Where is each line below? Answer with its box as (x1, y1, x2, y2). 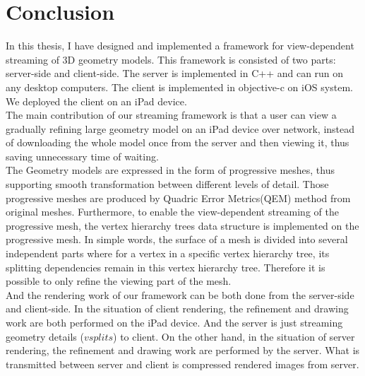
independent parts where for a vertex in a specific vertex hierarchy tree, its (6, 246, 330, 261)
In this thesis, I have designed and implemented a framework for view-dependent (6, 38, 354, 53)
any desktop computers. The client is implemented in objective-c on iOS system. (6, 79, 353, 94)
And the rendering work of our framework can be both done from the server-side (6, 287, 354, 302)
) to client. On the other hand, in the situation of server (113, 329, 355, 343)
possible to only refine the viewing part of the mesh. (6, 274, 232, 288)
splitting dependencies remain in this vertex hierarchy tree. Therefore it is (6, 259, 325, 274)
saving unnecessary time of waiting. (6, 148, 159, 163)
